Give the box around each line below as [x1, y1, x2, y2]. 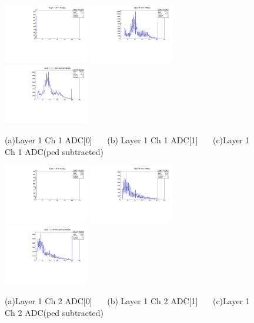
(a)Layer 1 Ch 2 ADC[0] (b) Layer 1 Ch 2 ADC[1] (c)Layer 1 [5, 295, 250, 307]
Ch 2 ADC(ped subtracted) [5, 306, 103, 318]
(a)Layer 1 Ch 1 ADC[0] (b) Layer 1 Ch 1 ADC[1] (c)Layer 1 [5, 133, 250, 146]
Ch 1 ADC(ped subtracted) [5, 145, 103, 157]
